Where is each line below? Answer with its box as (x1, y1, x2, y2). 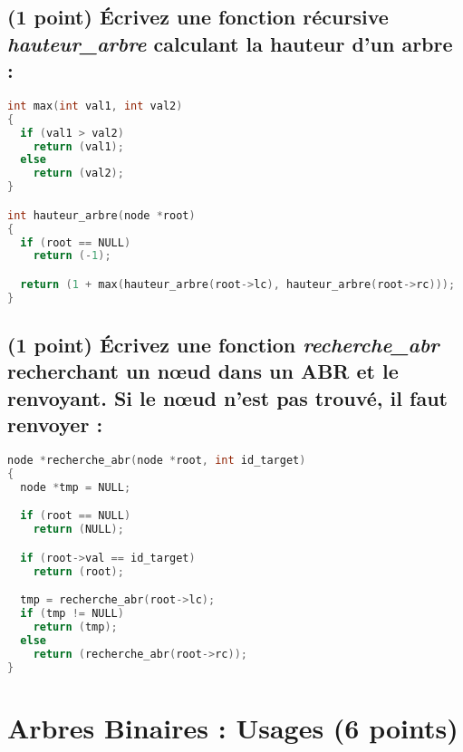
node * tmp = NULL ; (20, 480, 131, 494)
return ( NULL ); (33, 523, 124, 536)
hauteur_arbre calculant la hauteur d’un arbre (7, 29, 453, 57)
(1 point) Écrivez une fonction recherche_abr (7, 331, 439, 359)
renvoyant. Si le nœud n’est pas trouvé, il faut (7, 383, 448, 411)
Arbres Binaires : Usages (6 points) (7, 709, 458, 746)
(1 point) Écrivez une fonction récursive (7, 3, 389, 31)
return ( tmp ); (33, 620, 118, 633)
